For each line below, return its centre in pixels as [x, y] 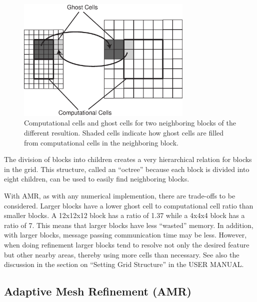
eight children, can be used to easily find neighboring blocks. [97, 179]
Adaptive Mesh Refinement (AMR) [98, 291]
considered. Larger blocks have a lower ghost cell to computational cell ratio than [129, 205]
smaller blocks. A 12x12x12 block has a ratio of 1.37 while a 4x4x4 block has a [124, 215]
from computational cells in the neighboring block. [101, 142]
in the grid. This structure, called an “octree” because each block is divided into [127, 169]
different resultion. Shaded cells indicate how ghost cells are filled [124, 133]
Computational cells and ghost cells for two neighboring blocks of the [130, 123]
